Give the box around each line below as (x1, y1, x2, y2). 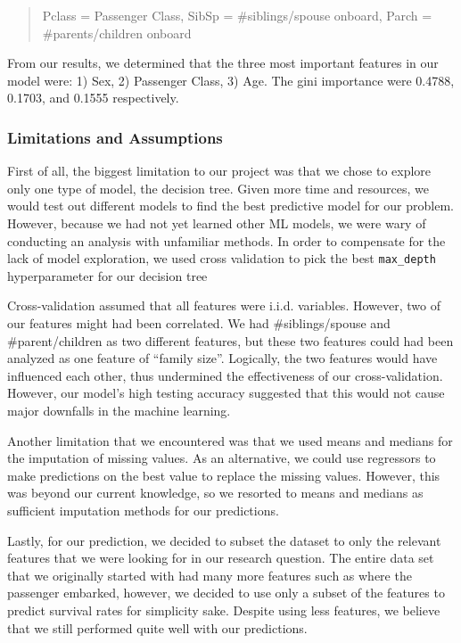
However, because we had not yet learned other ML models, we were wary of (7, 213, 426, 232)
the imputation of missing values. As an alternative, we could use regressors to (7, 449, 436, 467)
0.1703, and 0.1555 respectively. (7, 88, 179, 107)
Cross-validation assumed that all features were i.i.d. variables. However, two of (7, 296, 440, 315)
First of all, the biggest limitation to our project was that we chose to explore (7, 161, 432, 180)
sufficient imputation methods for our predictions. (7, 500, 279, 519)
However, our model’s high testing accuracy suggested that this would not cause (7, 383, 445, 402)
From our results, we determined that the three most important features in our (7, 54, 439, 72)
